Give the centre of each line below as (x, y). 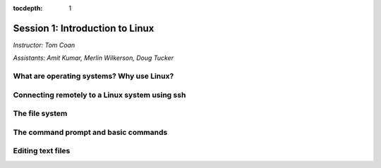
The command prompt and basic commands (90, 132)
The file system (40, 114)
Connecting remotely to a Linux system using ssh (99, 95)
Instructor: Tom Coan (44, 45)
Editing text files (42, 151)
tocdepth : (28, 8)
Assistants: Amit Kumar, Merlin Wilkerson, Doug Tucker (93, 58)
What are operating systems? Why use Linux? (93, 76)
